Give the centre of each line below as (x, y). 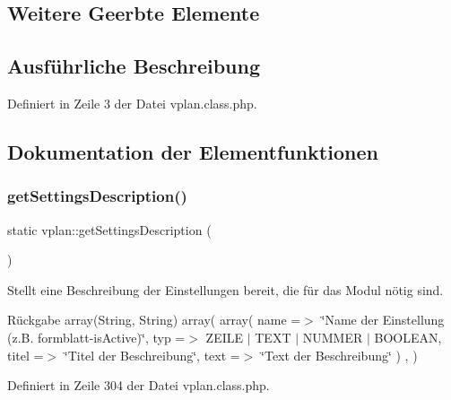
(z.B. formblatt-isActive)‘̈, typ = (96, 337)
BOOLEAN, (408, 337)
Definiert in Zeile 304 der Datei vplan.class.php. (139, 385)
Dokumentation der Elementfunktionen (193, 151)
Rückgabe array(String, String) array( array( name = (154, 320)
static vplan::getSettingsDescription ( (109, 229)
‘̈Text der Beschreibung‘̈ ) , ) (339, 355)
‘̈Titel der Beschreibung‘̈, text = (152, 355)
